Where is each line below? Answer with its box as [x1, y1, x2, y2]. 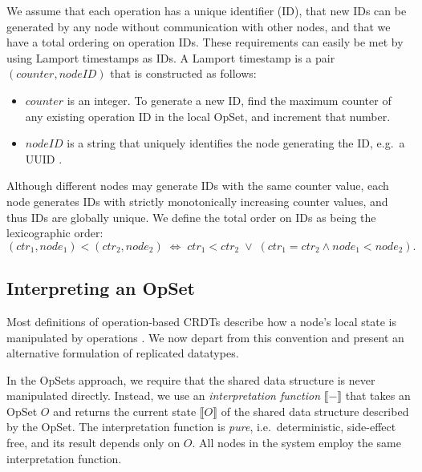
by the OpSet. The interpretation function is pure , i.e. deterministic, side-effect [6, 418, 396, 435]
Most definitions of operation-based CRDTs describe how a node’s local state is [6, 313, 397, 329]
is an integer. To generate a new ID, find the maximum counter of [67, 91, 392, 108]
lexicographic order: [6, 224, 103, 241]
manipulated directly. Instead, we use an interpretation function [6, 387, 321, 404]
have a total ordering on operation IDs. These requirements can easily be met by [6, 34, 404, 50]
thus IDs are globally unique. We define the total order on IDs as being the [6, 208, 376, 225]
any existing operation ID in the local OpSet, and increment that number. [25, 107, 391, 124]
